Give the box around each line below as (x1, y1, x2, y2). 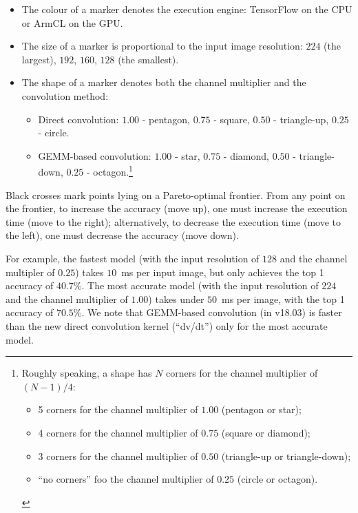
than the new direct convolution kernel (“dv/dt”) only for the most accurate (6, 318, 328, 333)
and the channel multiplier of (6, 291, 128, 306)
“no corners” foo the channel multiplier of (38, 472, 214, 486)
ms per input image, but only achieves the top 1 (121, 264, 324, 279)
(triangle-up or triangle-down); (221, 448, 351, 463)
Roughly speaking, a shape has (21, 366, 152, 380)
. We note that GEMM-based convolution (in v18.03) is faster (81, 305, 342, 320)
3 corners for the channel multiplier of (38, 448, 198, 463)
